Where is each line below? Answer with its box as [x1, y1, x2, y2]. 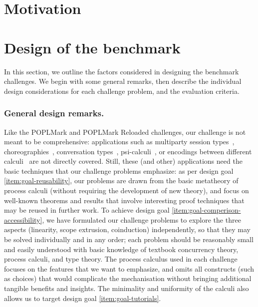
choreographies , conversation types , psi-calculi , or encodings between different [4, 146, 252, 156]
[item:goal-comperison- [172, 205, 241, 215]
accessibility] [4, 214, 42, 225]
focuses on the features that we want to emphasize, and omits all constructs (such [4, 263, 255, 274]
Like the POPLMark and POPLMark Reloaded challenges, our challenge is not [4, 126, 246, 137]
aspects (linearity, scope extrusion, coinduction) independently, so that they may [4, 224, 251, 235]
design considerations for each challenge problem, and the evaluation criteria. [4, 85, 240, 96]
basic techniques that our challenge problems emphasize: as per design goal [4, 165, 234, 176]
